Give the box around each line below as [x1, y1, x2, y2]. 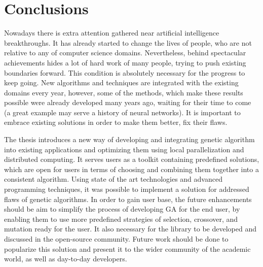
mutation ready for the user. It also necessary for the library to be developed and [4, 223, 256, 234]
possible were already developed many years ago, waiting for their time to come [4, 97, 251, 108]
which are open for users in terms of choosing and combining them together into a [4, 163, 259, 174]
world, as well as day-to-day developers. [4, 253, 127, 264]
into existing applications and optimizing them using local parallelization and [4, 144, 244, 154]
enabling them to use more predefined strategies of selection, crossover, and [4, 213, 238, 224]
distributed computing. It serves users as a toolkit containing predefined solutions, [4, 154, 259, 164]
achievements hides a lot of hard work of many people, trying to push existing [4, 57, 246, 68]
